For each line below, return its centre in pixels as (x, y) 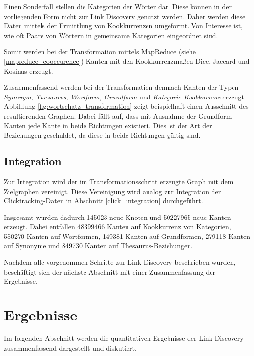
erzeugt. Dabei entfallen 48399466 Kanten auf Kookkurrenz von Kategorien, (117, 227)
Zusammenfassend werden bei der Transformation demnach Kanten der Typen (121, 87)
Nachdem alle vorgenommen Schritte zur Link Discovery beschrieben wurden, (120, 262)
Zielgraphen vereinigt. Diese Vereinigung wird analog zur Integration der (113, 191)
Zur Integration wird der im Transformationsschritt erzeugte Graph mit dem (119, 181)
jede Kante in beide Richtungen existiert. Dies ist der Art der (120, 125)
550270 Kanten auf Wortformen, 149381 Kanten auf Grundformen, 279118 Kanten (127, 236)
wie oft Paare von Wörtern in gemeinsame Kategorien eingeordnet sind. (111, 35)
